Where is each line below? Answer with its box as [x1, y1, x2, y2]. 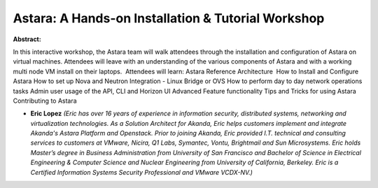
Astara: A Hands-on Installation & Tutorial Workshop [13, 10, 325, 26]
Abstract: [13, 35, 41, 43]
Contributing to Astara [13, 96, 77, 105]
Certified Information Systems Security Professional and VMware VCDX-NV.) [30, 168, 253, 176]
